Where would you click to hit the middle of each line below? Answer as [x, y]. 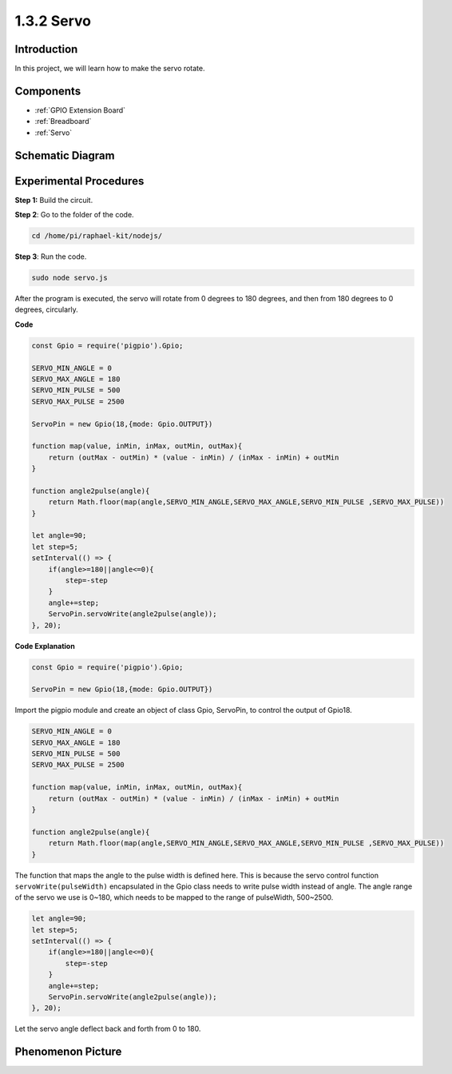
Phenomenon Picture [68, 1052]
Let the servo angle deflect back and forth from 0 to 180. [108, 1029]
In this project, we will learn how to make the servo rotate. [110, 69]
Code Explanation [45, 646]
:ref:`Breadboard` [63, 121]
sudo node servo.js [69, 278]
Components [48, 91]
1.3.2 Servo [53, 21]
